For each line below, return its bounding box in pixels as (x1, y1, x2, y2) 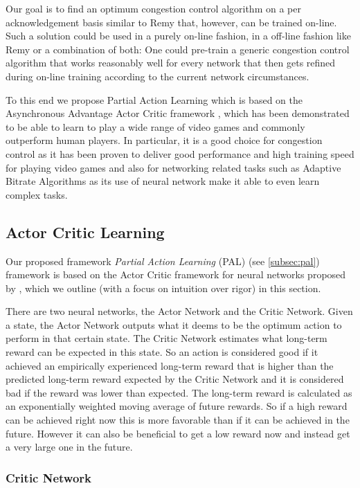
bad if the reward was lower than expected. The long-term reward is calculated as (6, 385, 352, 399)
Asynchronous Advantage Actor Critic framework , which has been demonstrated (6, 106, 350, 120)
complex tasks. (6, 187, 68, 201)
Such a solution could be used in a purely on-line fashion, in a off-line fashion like (6, 28, 351, 43)
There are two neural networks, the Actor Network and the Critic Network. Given (6, 304, 353, 318)
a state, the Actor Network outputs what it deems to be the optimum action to (6, 317, 342, 332)
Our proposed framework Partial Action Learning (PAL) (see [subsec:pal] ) (6, 253, 320, 268)
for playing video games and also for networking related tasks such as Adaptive (6, 160, 341, 174)
